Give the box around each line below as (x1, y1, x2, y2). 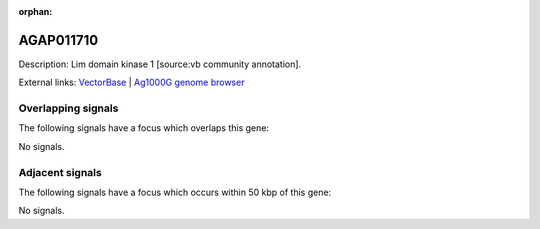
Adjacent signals (18, 165, 102, 179)
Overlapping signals (18, 101, 119, 115)
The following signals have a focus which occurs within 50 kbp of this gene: (18, 186, 332, 198)
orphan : (18, 6, 53, 17)
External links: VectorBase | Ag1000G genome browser (18, 76, 245, 89)
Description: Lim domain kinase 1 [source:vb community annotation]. (18, 58, 302, 70)
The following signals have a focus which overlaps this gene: (18, 122, 270, 134)
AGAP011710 (18, 31, 99, 49)
